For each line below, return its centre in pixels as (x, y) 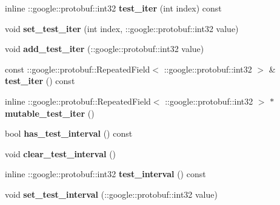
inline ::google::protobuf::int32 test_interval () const (105, 174)
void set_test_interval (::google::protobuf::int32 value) (111, 194)
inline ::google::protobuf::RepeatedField (78, 101)
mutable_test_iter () (50, 113)
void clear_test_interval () (61, 153)
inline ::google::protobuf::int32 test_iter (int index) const (113, 8)
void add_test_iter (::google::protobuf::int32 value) (105, 49)
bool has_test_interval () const (69, 133)
